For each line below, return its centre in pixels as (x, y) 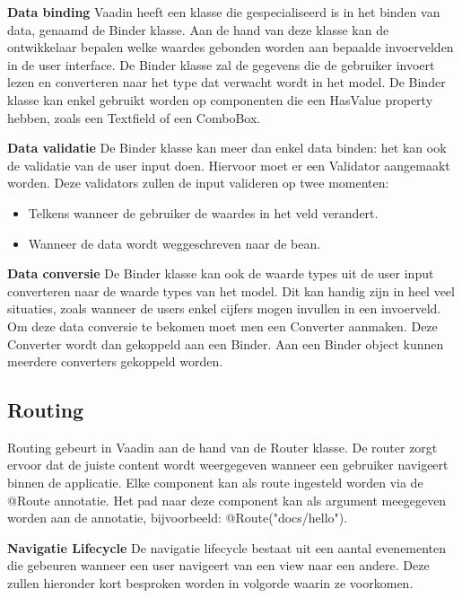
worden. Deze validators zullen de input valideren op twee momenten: (198, 183)
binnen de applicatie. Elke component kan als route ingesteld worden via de (215, 483)
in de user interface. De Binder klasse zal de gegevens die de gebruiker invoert (221, 64)
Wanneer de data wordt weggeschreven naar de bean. (174, 243)
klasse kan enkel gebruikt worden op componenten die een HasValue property (220, 99)
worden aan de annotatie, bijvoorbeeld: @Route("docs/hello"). (178, 518)
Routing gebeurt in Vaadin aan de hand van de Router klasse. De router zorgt (222, 447)
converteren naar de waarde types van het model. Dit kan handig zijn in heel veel (231, 290)
